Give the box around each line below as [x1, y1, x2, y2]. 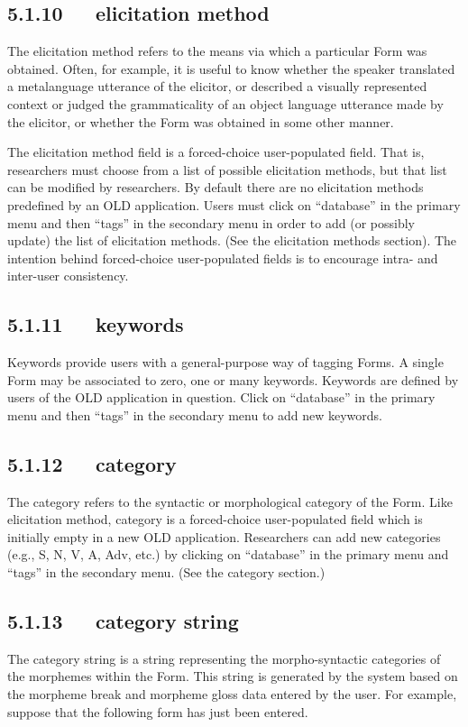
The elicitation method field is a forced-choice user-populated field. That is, [7, 143, 425, 161]
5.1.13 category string [7, 607, 239, 635]
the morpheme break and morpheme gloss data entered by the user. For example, [7, 685, 457, 704]
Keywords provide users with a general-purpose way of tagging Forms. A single [7, 353, 444, 372]
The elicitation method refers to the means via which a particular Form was [7, 41, 427, 60]
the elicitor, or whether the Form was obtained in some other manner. [7, 112, 394, 131]
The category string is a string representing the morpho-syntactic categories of [7, 649, 441, 667]
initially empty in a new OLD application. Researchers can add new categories [7, 527, 441, 546]
